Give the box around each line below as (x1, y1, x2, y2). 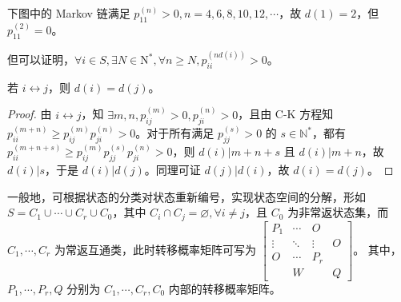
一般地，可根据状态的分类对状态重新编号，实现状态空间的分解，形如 (7, 188, 366, 205)
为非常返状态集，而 (287, 204, 389, 221)
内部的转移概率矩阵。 (168, 280, 281, 296)
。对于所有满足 (135, 125, 215, 141)
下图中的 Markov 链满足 (7, 5, 130, 21)
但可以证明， (7, 51, 74, 68)
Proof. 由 (7, 105, 52, 122)
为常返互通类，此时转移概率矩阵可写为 (54, 240, 256, 257)
